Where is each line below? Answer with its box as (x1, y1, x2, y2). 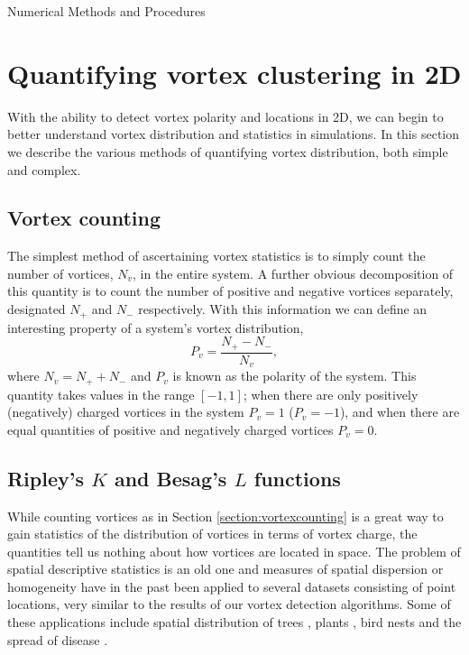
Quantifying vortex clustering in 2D (7, 54, 462, 91)
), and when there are (339, 402, 460, 421)
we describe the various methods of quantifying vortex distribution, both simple (7, 142, 448, 161)
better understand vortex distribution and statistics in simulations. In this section (7, 125, 460, 143)
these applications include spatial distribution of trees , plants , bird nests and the (7, 613, 462, 632)
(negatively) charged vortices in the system (7, 402, 244, 421)
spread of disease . (7, 630, 108, 649)
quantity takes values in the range (7, 384, 195, 403)
